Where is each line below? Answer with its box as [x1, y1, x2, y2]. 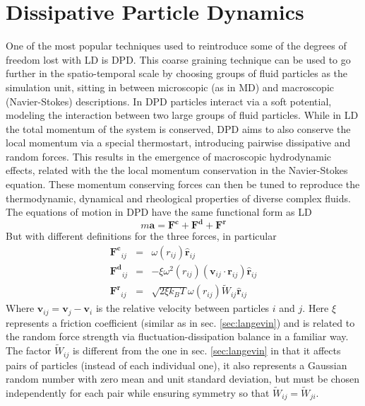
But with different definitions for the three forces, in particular [6, 228, 277, 243]
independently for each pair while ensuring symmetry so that [6, 385, 270, 400]
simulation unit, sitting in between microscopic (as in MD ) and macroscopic [6, 79, 334, 94]
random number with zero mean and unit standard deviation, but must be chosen [6, 371, 359, 386]
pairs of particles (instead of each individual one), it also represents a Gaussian [6, 357, 347, 372]
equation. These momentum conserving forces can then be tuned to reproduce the [6, 177, 360, 192]
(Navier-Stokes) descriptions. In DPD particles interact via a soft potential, [6, 93, 332, 108]
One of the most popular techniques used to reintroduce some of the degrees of [6, 38, 347, 53]
